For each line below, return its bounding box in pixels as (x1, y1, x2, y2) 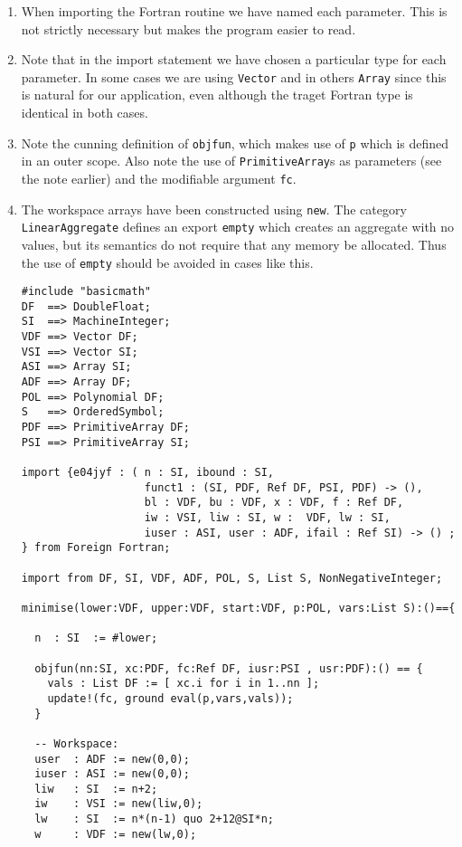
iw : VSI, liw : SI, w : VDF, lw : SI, (144, 511, 391, 524)
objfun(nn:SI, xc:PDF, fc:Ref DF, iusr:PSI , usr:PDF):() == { (34, 661, 423, 675)
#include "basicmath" (21, 285, 151, 299)
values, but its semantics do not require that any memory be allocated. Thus (21, 234, 447, 253)
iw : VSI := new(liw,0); (34, 797, 203, 811)
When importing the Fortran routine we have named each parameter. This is (21, 2, 448, 20)
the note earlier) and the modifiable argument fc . (21, 168, 297, 187)
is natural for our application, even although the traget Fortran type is (21, 85, 413, 104)
